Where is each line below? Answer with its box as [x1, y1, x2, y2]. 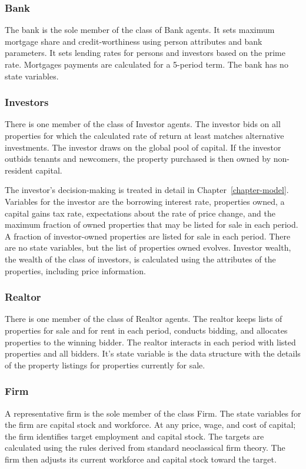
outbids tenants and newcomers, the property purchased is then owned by [5, 152, 271, 165]
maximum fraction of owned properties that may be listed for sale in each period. [5, 218, 298, 231]
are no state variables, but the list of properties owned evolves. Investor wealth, [5, 241, 291, 254]
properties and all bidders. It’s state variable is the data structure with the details [5, 347, 301, 360]
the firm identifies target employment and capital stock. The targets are [5, 430, 264, 442]
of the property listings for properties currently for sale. [5, 358, 205, 371]
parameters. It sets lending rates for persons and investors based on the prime [5, 46, 285, 59]
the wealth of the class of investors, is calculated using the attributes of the [5, 252, 276, 265]
